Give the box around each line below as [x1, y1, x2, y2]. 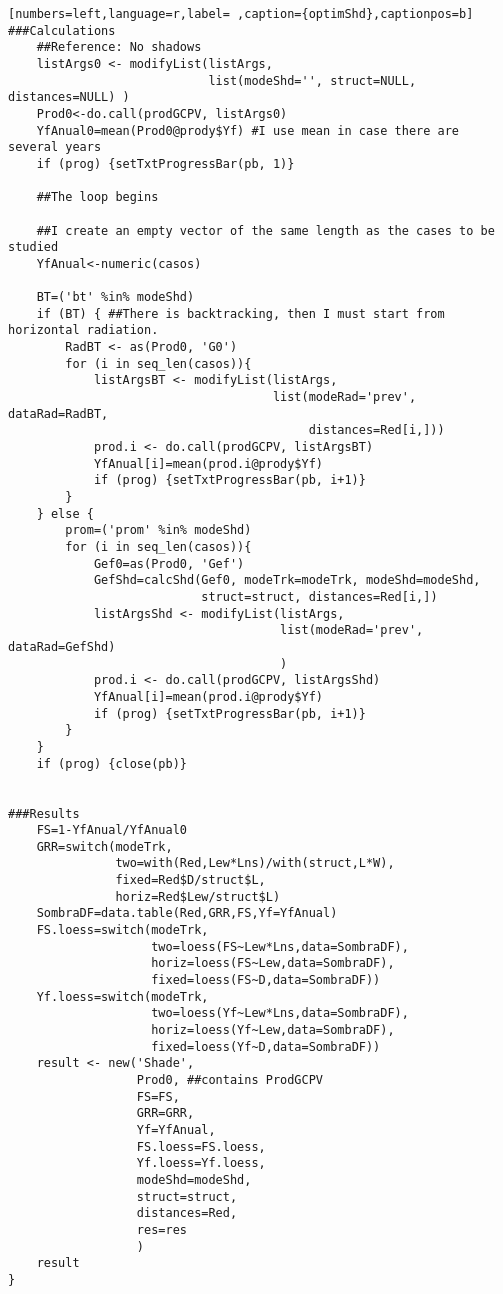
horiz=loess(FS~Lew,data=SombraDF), [151, 956, 395, 971]
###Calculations [8, 23, 116, 38]
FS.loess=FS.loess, [136, 1139, 266, 1154]
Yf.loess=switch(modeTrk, [36, 989, 209, 1004]
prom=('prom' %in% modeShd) [65, 523, 252, 538]
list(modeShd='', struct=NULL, [208, 73, 417, 88]
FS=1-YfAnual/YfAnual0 [36, 823, 187, 838]
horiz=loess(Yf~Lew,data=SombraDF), [151, 1023, 395, 1038]
